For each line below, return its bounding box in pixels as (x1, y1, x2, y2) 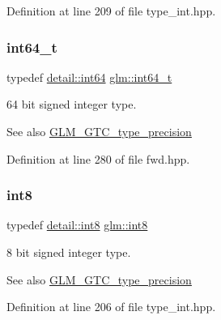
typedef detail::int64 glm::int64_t (6, 68, 172, 85)
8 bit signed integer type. (6, 244, 131, 260)
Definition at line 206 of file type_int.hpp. (6, 298, 216, 315)
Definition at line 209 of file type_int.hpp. (6, 2, 216, 19)
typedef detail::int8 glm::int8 (6, 216, 148, 233)
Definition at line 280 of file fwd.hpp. (6, 150, 190, 167)
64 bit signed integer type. (6, 96, 137, 113)
